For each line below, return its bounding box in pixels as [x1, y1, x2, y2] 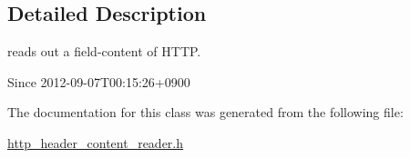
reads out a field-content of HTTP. [7, 42, 201, 61]
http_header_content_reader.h [7, 133, 184, 152]
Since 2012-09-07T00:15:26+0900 [7, 72, 190, 91]
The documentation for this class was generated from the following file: [7, 103, 404, 122]
